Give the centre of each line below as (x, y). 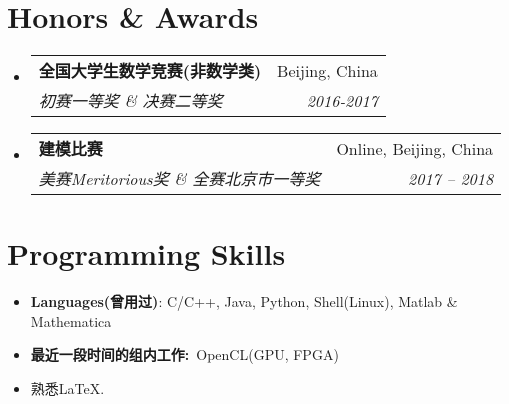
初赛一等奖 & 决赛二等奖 (130, 101)
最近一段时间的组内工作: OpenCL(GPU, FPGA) (184, 354)
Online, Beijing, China (415, 148)
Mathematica (71, 320)
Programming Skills (146, 253)
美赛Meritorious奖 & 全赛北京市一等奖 (179, 179)
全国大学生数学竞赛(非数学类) (150, 71)
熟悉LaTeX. (67, 388)
